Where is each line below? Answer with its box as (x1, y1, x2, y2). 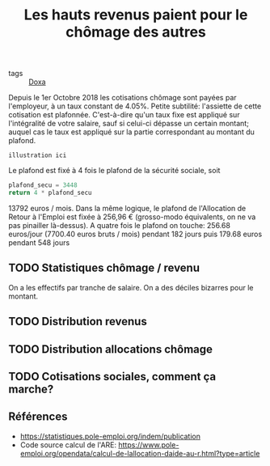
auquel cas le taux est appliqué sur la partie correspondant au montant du (8, 127, 255, 137)
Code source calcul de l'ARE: (19, 439, 117, 450)
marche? (8, 382, 54, 396)
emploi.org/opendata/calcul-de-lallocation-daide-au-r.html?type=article (19, 448, 260, 458)
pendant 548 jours (8, 237, 70, 248)
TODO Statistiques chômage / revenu (8, 261, 200, 275)
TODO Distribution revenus (8, 315, 147, 328)
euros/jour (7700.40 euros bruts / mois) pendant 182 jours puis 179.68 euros (8, 229, 263, 239)
